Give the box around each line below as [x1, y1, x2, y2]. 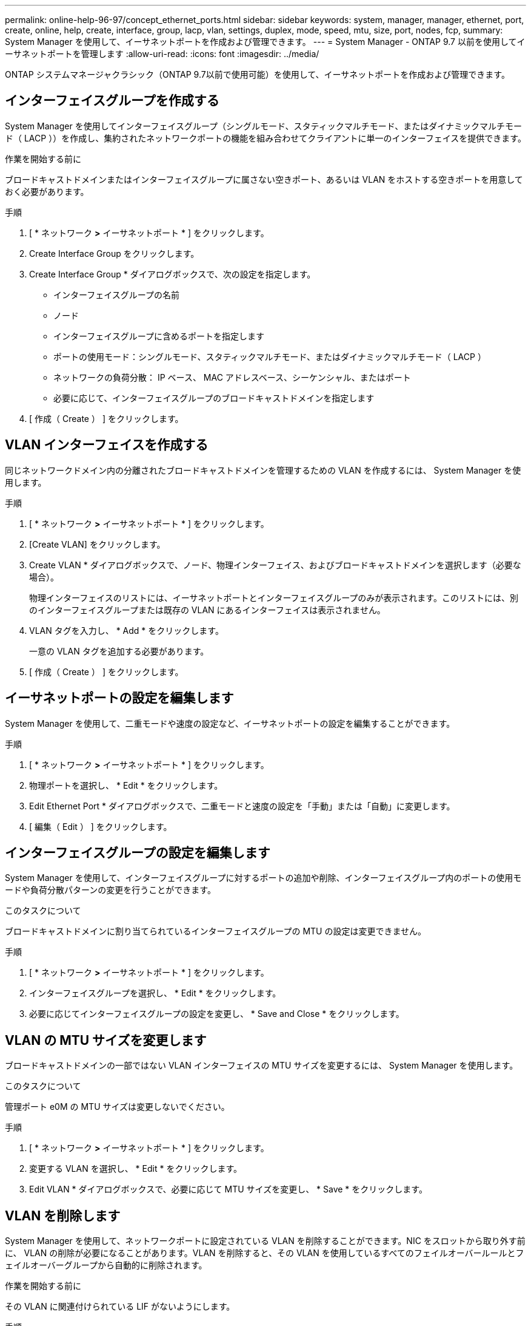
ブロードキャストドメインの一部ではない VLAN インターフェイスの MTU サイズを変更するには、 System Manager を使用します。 [5, 1060, 518, 1071]
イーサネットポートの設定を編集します [5, 690, 234, 706]
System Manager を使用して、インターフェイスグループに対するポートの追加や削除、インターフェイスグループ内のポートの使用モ [5, 872, 522, 883]
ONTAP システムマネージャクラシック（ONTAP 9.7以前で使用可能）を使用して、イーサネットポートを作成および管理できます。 [5, 69, 510, 80]
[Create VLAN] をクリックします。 [29, 539, 165, 549]
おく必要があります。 [5, 186, 89, 197]
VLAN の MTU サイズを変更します [5, 1032, 207, 1048]
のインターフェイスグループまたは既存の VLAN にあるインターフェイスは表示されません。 [29, 604, 386, 615]
